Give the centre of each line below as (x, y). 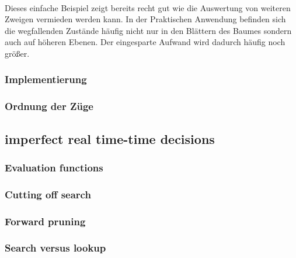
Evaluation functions (54, 167)
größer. (17, 53)
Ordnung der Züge (49, 106)
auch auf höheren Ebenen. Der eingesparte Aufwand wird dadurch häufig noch (145, 42)
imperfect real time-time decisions (110, 138)
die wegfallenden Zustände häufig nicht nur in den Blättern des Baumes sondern (148, 30)
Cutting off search (48, 194)
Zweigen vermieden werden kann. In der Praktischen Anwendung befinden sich (145, 19)
